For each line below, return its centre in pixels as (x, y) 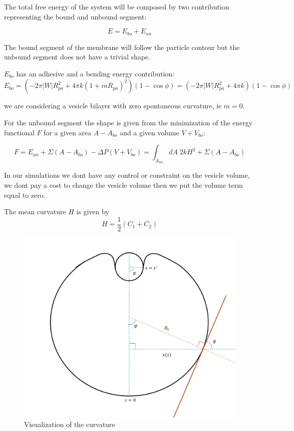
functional (19, 132)
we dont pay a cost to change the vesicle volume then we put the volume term (124, 185)
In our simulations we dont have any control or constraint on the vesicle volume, (127, 175)
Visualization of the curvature (70, 424)
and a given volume (149, 132)
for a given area (67, 132)
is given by (93, 212)
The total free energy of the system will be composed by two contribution (117, 6)
